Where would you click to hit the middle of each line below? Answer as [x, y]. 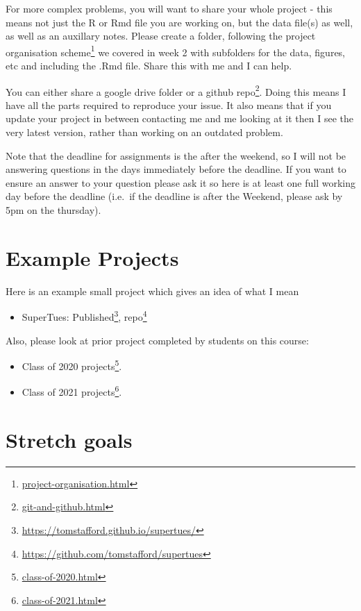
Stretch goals [69, 439]
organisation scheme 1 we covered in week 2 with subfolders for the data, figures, [176, 51]
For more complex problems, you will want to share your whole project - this [169, 8]
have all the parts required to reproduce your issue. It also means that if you [169, 104]
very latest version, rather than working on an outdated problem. [144, 132]
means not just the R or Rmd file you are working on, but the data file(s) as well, [179, 22]
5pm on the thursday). [53, 210]
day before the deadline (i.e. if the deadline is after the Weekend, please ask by [174, 196]
